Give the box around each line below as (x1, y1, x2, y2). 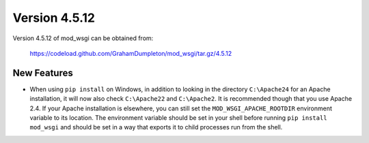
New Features (12, 67, 73, 78)
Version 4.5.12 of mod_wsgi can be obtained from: (12, 34, 154, 42)
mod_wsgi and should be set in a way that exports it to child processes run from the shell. (29, 123, 283, 131)
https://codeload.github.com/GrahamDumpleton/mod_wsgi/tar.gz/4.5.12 (29, 49, 232, 57)
